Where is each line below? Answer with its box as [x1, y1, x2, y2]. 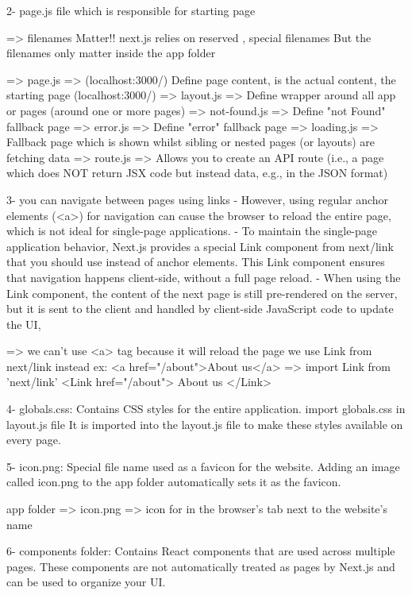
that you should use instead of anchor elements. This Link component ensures [6, 253, 385, 270]
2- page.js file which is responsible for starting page [6, 2, 256, 18]
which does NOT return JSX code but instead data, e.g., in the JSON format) [6, 164, 388, 181]
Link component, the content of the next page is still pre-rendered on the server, [6, 284, 398, 301]
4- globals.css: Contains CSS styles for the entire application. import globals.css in [6, 400, 406, 417]
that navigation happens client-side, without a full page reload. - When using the [6, 269, 401, 285]
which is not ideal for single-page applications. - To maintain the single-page [6, 222, 378, 239]
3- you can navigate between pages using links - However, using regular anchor [6, 191, 389, 207]
